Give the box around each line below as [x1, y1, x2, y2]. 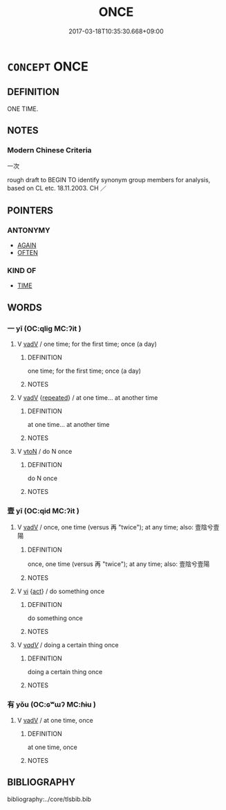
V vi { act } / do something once [17, 587, 105, 596]
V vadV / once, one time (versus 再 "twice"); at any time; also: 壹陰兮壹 [17, 523, 220, 531]
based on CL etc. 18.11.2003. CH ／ [7, 184, 107, 193]
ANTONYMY [7, 225, 50, 235]
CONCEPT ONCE [7, 58, 88, 74]
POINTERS [7, 204, 54, 216]
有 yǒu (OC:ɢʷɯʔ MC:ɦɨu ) [7, 700, 97, 710]
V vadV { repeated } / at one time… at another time [17, 394, 158, 402]
